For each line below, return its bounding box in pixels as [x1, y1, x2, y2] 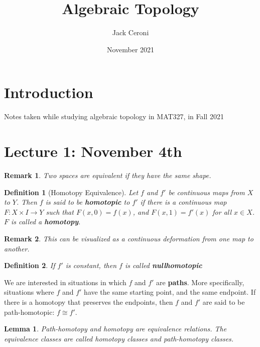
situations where [4, 287, 54, 297]
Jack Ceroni [112, 27, 149, 38]
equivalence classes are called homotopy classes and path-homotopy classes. [4, 333, 234, 343]
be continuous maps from [168, 187, 245, 197]
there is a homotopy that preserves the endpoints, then [4, 296, 173, 307]
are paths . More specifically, [156, 277, 244, 287]
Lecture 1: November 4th [4, 141, 182, 161]
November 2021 [106, 44, 155, 54]
